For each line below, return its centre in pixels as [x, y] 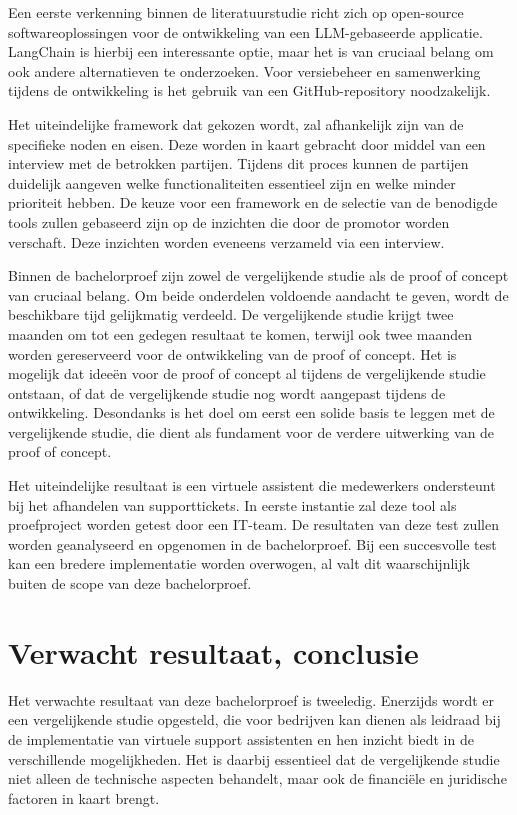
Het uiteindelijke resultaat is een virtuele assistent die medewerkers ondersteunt [252, 485]
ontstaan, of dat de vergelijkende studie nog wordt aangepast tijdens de [227, 392]
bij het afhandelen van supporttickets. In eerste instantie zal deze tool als [232, 504]
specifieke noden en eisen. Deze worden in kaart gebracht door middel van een [247, 143]
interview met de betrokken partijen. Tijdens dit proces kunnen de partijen [238, 163]
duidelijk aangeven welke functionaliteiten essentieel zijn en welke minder [232, 182]
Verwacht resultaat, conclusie [213, 651]
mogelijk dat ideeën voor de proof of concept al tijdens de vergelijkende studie [247, 373]
